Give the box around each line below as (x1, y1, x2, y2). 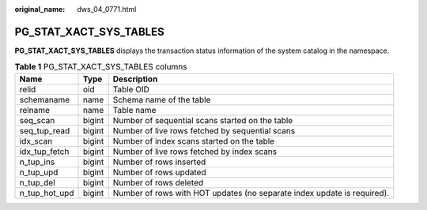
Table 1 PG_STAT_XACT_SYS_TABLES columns (14, 62, 187, 73)
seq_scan (19, 114, 55, 126)
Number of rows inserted (112, 156, 206, 167)
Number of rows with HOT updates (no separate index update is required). (112, 187, 390, 198)
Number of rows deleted (112, 177, 204, 188)
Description (112, 73, 158, 84)
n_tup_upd (19, 167, 59, 178)
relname (19, 104, 51, 115)
